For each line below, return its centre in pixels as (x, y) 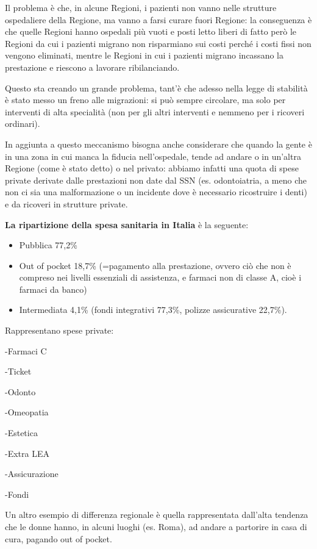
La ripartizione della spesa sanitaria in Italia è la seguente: (127, 224)
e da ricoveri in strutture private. (66, 203)
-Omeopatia (27, 412)
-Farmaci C (26, 350)
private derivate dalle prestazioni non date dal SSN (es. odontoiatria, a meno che (156, 180)
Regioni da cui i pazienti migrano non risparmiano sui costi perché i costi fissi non (158, 43)
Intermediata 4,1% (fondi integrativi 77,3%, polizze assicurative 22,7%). (153, 310)
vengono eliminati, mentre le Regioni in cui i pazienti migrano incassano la (144, 55)
